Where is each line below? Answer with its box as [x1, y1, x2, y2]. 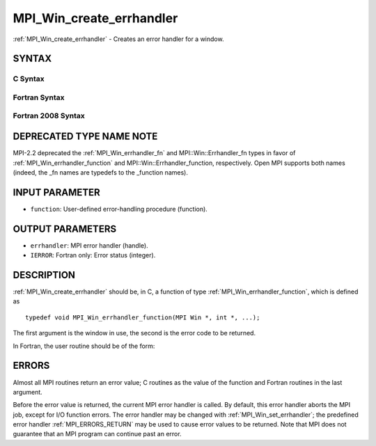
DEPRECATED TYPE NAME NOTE [13, 131, 158, 143]
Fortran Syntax [13, 93, 65, 102]
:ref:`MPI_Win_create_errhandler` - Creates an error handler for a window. [13, 35, 224, 43]
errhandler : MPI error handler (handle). [30, 241, 149, 250]
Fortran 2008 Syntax [13, 111, 85, 121]
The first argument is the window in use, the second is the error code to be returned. [13, 329, 256, 337]
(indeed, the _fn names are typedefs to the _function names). [13, 168, 188, 177]
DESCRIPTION [13, 269, 76, 281]
